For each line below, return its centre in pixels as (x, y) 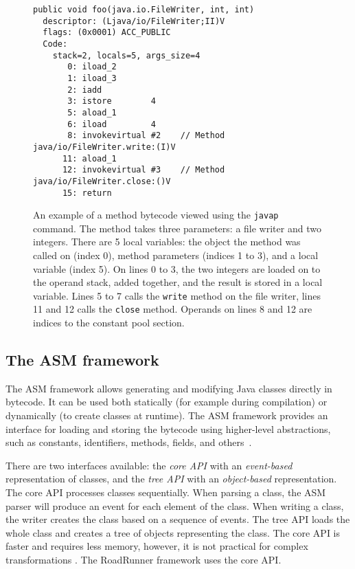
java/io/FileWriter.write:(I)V (104, 147)
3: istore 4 (112, 101)
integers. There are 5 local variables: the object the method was (167, 242)
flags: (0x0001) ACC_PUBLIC (107, 33)
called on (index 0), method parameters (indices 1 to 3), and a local (176, 255)
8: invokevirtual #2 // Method (146, 136)
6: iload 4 (112, 124)
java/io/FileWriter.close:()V (102, 181)
